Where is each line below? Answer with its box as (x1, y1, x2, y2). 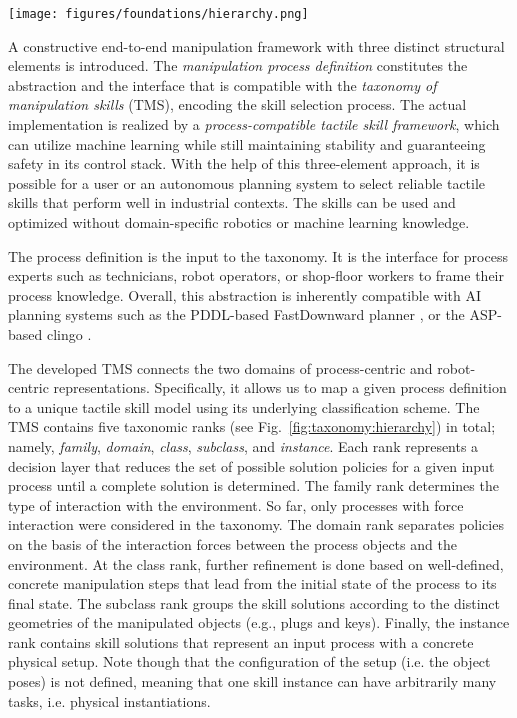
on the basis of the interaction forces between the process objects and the (8, 533, 457, 554)
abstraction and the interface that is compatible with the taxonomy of (8, 74, 437, 95)
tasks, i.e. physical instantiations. (8, 690, 211, 711)
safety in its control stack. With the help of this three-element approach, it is (8, 153, 480, 174)
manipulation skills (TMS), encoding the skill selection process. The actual (8, 94, 467, 115)
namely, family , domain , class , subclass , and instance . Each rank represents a (8, 435, 479, 456)
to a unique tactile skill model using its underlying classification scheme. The (8, 396, 480, 417)
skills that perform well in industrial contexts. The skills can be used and (8, 192, 456, 213)
